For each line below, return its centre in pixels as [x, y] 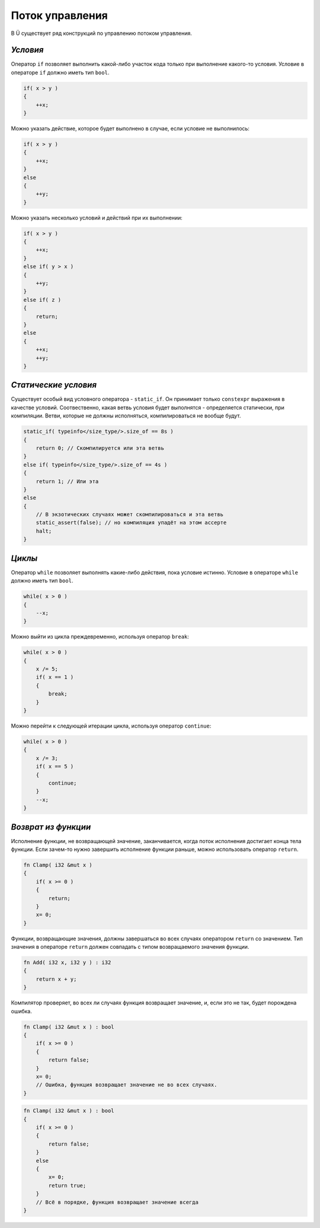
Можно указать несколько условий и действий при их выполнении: [97, 218]
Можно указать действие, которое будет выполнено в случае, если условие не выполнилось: [130, 128]
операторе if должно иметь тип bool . [60, 72]
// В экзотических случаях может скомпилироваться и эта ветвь [130, 515]
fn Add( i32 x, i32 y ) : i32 [67, 963]
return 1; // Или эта [67, 481]
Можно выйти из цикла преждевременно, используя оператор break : [100, 637]
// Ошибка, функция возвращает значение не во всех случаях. [127, 1085]
